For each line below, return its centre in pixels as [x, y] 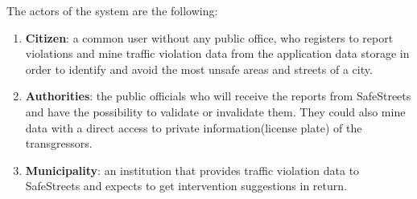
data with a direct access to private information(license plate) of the [194, 127]
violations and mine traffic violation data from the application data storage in [217, 53]
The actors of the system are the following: [112, 10]
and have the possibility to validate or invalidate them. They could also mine [215, 111]
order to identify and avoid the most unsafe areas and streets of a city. [199, 69]
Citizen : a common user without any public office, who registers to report [209, 37]
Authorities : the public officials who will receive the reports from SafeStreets [218, 96]
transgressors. [59, 143]
